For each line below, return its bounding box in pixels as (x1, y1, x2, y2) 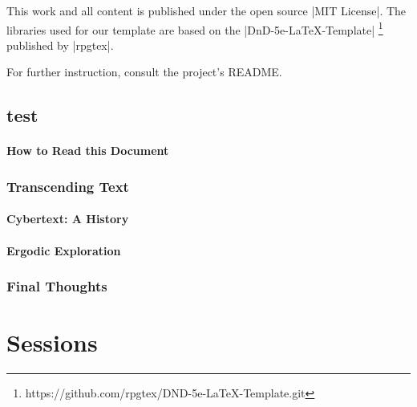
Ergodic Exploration (6, 242, 121, 258)
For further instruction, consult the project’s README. (6, 63, 282, 80)
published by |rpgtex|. (6, 36, 114, 53)
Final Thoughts (6, 276, 107, 296)
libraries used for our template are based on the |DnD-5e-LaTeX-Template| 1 (6, 18, 383, 38)
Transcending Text (6, 176, 129, 196)
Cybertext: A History (6, 210, 129, 227)
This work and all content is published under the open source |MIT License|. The (6, 2, 407, 18)
